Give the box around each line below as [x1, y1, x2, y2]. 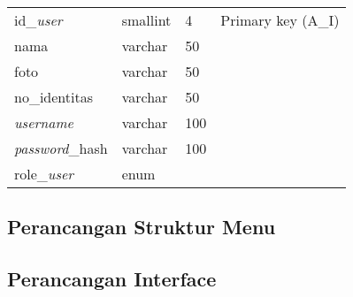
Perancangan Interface [7, 265, 217, 293]
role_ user [14, 164, 74, 184]
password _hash [14, 138, 108, 158]
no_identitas [14, 87, 93, 107]
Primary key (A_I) [220, 10, 340, 30]
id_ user [14, 10, 63, 30]
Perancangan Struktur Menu [7, 213, 276, 240]
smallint [121, 10, 172, 30]
